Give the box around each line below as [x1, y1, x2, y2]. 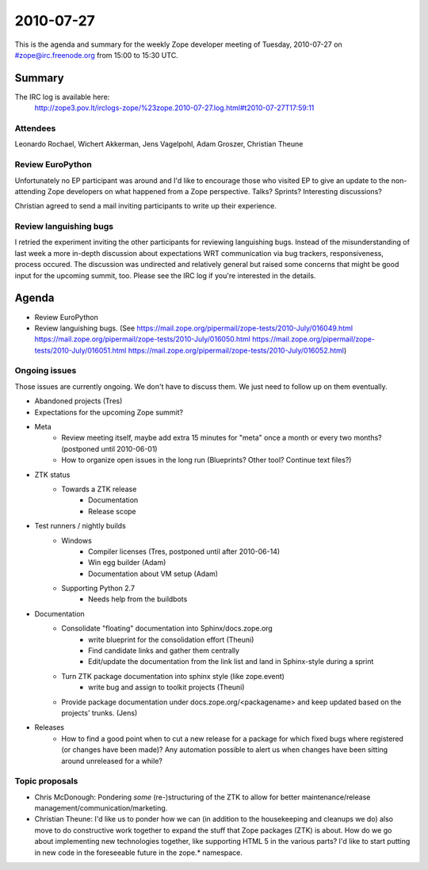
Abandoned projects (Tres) [34, 396, 123, 406]
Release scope [88, 506, 136, 516]
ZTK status [34, 470, 71, 479]
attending [14, 186, 47, 196]
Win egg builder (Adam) [88, 558, 166, 567]
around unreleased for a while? [61, 756, 162, 765]
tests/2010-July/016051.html [34, 345, 127, 355]
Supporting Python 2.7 [61, 583, 135, 593]
